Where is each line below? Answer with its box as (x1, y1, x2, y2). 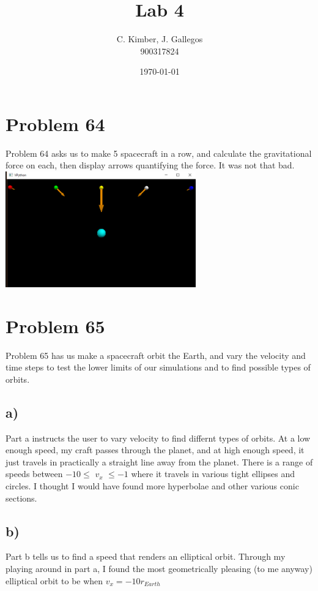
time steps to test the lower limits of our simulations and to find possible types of (6, 361, 311, 374)
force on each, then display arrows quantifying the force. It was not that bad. (6, 159, 295, 171)
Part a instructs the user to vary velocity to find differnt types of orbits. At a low (6, 431, 311, 444)
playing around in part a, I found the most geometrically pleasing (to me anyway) (6, 562, 312, 575)
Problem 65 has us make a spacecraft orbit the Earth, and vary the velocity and (6, 348, 306, 361)
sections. (6, 491, 37, 504)
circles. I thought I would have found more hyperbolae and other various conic (6, 480, 299, 492)
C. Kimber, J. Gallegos (116, 32, 203, 45)
